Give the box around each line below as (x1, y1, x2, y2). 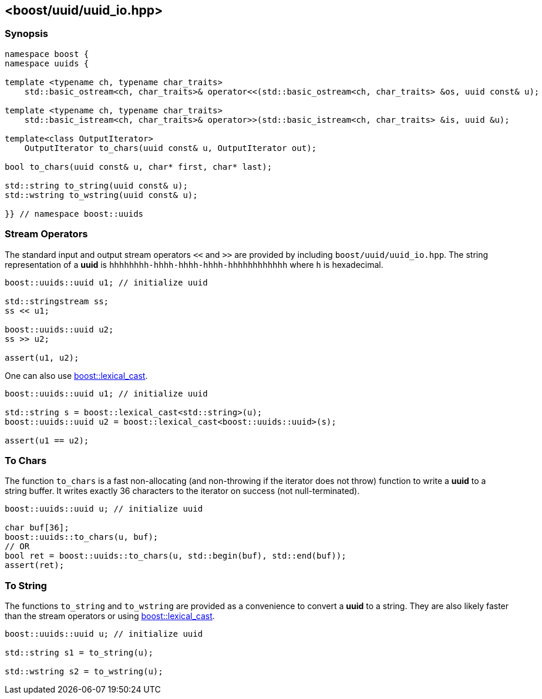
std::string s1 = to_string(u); (5, 648, 153, 658)
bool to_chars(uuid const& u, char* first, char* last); (5, 162, 272, 172)
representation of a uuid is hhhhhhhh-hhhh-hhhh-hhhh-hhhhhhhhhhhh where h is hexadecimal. (5, 259, 383, 270)
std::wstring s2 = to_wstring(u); (5, 667, 163, 677)
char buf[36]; (5, 523, 69, 533)
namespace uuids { (5, 58, 89, 68)
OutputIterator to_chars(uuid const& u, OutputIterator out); (24, 143, 317, 153)
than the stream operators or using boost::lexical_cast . (5, 611, 215, 621)
